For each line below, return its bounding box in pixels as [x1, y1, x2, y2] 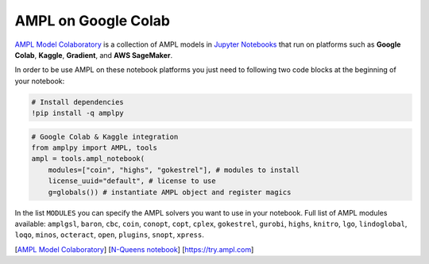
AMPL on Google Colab [14, 12, 171, 29]
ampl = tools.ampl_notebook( [31, 155, 145, 163]
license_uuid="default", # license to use [48, 177, 216, 186]
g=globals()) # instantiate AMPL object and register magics [48, 187, 292, 197]
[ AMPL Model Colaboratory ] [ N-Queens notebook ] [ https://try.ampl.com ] [14, 244, 254, 254]
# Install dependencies [31, 98, 125, 106]
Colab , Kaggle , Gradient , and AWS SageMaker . [14, 50, 173, 59]
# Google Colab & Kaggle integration [31, 132, 179, 141]
